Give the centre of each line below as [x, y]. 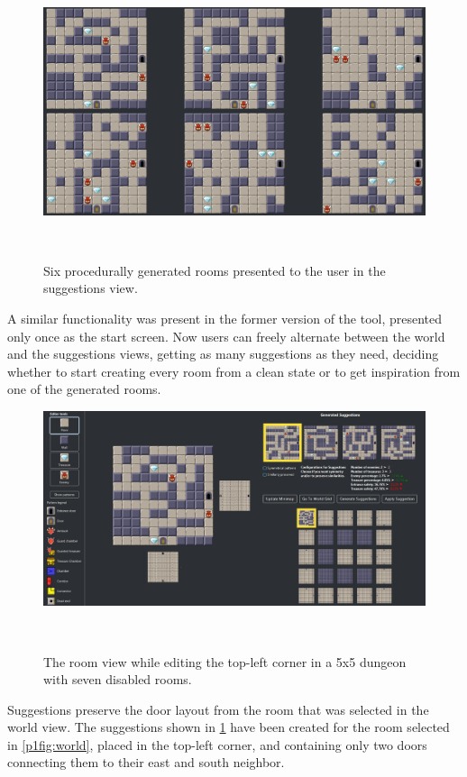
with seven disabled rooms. [118, 679]
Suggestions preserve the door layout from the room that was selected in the [218, 709]
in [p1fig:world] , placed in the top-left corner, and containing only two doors [217, 744]
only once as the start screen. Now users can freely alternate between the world [226, 336]
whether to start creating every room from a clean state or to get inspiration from [234, 371]
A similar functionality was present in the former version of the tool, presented [225, 318]
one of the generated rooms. [84, 389]
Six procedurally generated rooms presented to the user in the [215, 270]
